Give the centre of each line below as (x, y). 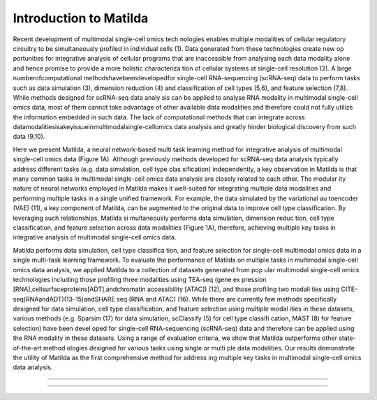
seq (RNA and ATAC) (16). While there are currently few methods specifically (227, 299)
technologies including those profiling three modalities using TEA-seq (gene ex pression (140, 279)
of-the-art (27, 348)
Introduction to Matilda (81, 18)
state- (347, 338)
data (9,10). (29, 137)
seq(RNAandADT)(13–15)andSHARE (64, 299)
